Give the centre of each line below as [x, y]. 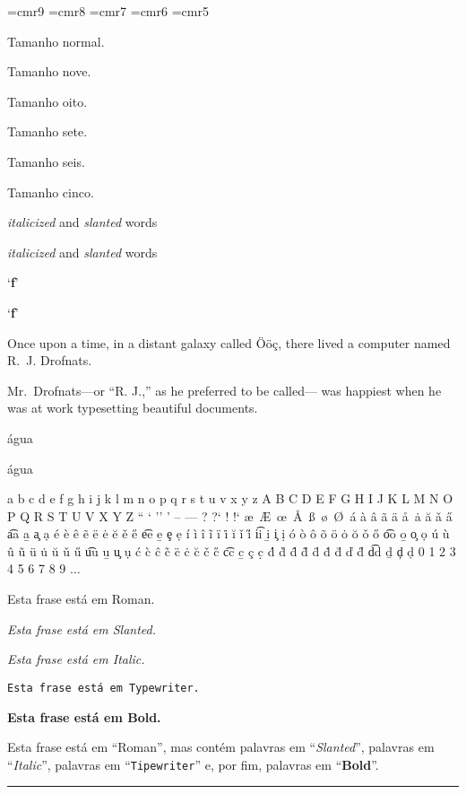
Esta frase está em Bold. [84, 716]
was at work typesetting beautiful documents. [133, 408]
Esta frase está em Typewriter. [104, 688]
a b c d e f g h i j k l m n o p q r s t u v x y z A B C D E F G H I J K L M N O [230, 498]
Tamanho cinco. [51, 192]
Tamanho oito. [47, 101]
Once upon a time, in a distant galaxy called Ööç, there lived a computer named [229, 342]
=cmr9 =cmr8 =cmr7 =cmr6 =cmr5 [108, 11]
